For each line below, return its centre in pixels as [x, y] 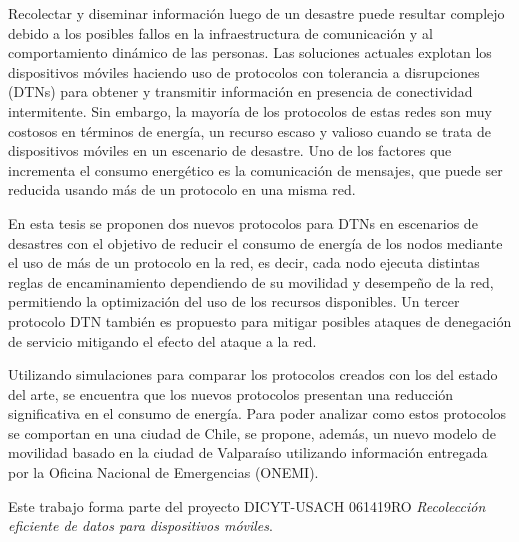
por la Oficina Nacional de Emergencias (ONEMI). [163, 472]
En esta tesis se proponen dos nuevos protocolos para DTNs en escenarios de [243, 222]
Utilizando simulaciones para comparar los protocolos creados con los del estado [253, 374]
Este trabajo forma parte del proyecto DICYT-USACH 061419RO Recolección [247, 505]
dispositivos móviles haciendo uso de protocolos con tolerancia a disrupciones [244, 71]
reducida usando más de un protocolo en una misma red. [182, 189]
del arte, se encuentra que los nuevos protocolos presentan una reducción [231, 393]
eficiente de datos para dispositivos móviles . [140, 525]
